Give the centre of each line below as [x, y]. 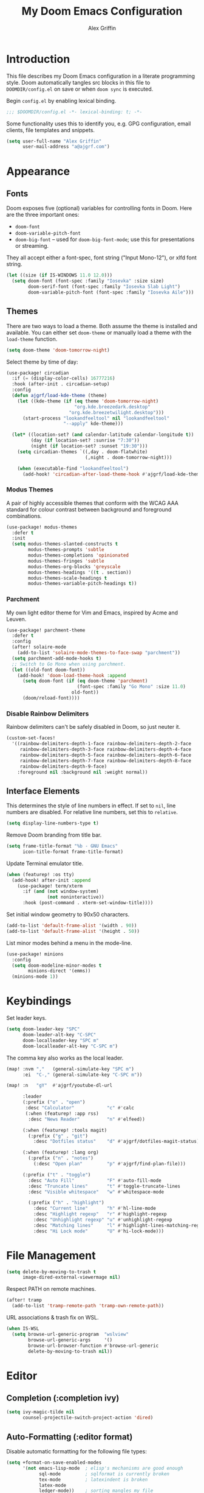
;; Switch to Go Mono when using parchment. [69, 664]
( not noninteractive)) [76, 897]
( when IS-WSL [23, 1329]
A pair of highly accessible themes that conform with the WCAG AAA [93, 503]
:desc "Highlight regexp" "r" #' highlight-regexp [100, 1214]
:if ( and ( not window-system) [60, 891]
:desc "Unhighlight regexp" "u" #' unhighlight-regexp [103, 1220]
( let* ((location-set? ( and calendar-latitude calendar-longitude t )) [103, 435]
